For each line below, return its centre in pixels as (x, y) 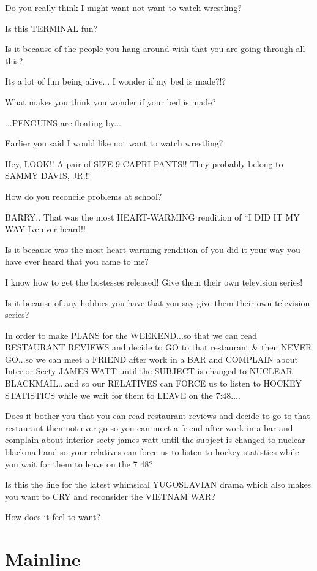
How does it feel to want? (53, 517)
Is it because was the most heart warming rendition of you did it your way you (153, 249)
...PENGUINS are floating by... (63, 122)
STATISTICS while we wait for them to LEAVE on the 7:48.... (123, 395)
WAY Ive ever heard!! (45, 229)
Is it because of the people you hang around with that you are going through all (155, 49)
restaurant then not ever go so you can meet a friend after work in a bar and (149, 427)
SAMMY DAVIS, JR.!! (48, 176)
